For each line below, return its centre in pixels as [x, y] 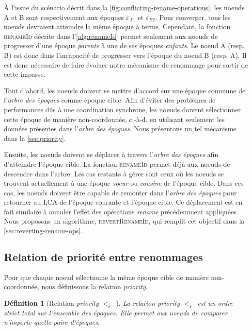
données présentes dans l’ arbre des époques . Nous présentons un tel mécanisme [120, 129]
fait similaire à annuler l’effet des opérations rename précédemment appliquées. [121, 211]
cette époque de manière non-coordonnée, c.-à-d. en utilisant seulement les [114, 119]
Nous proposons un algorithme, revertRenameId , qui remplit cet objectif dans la [124, 221]
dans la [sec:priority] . [35, 138]
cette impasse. [25, 74]
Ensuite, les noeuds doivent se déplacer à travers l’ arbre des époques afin [111, 154]
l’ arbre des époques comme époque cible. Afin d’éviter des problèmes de [110, 100]
